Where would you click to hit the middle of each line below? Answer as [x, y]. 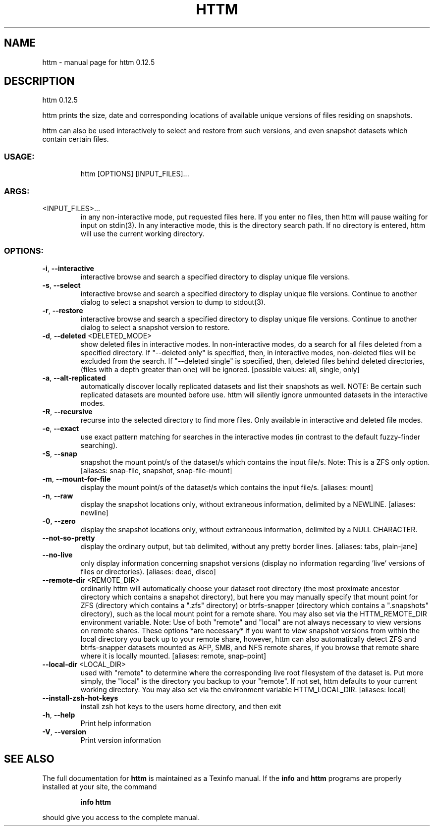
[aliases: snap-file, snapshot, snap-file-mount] [156, 470]
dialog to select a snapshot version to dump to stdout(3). [173, 302]
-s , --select [61, 285]
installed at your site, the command [100, 786]
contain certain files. [76, 139]
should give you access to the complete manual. [121, 817]
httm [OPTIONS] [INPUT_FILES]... [135, 174]
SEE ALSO [29, 759]
